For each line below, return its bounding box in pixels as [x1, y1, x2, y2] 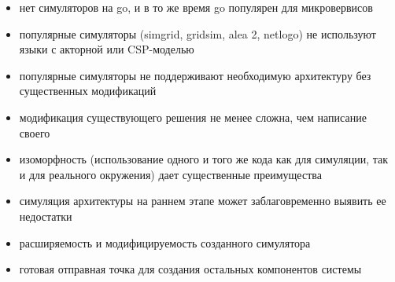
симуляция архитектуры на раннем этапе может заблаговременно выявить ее [19, 192, 386, 209]
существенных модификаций [19, 82, 157, 99]
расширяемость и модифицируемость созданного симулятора [19, 234, 311, 251]
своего [19, 124, 50, 141]
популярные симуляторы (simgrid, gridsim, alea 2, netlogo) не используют [19, 25, 376, 42]
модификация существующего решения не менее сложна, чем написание [19, 108, 367, 125]
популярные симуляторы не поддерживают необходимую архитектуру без [19, 67, 371, 83]
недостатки [19, 207, 72, 224]
